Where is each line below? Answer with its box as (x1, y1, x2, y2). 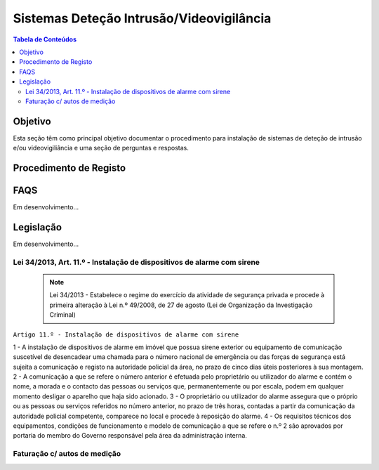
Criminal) (49, 311, 77, 319)
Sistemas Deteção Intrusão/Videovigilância (13, 11, 272, 26)
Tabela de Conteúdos (13, 35, 77, 44)
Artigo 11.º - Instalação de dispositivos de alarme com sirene (13, 330, 239, 339)
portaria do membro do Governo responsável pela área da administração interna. (13, 431, 247, 440)
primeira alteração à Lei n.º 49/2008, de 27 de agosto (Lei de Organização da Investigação (49, 301, 313, 309)
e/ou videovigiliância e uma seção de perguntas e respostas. (13, 144, 189, 152)
